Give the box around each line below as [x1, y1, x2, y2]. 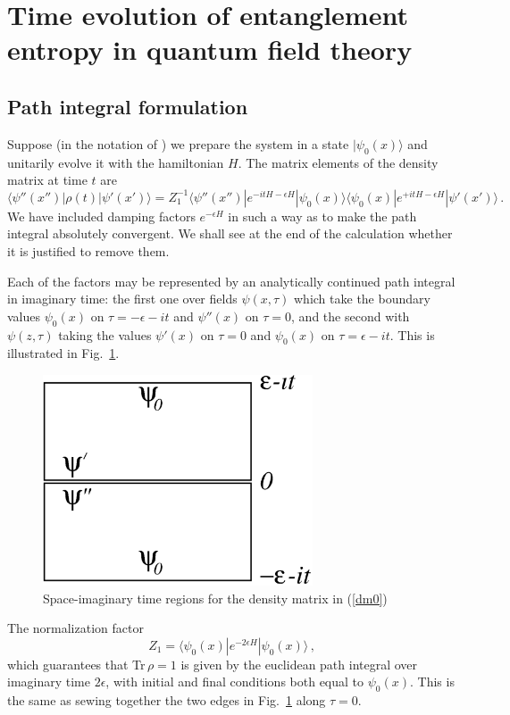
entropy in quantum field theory [7, 31, 413, 68]
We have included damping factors [7, 206, 196, 225]
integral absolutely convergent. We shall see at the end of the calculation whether [7, 224, 453, 243]
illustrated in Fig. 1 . [7, 344, 120, 362]
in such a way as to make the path [228, 206, 417, 225]
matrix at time [7, 170, 88, 189]
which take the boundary [294, 289, 431, 308]
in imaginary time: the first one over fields [7, 289, 238, 308]
